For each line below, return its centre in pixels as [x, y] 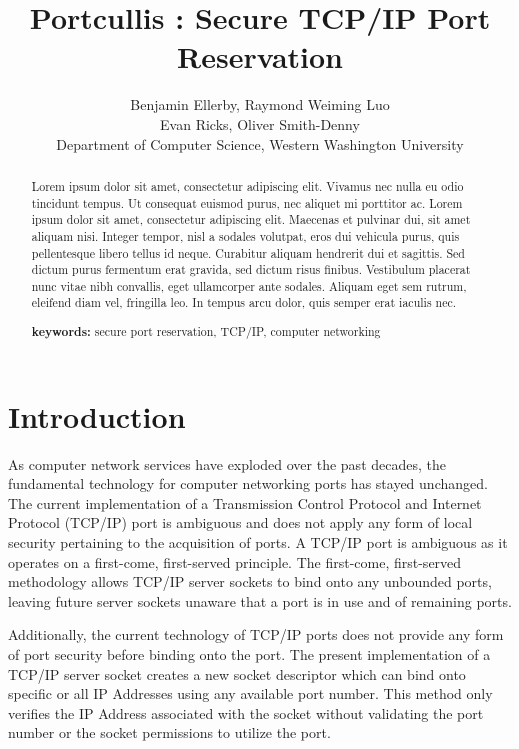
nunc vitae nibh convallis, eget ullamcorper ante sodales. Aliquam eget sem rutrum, [249, 285]
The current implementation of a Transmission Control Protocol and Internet [245, 502]
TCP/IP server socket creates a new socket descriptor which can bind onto [237, 673]
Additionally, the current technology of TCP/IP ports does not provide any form [256, 634]
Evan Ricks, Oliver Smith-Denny [260, 123]
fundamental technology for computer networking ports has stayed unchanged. [248, 483]
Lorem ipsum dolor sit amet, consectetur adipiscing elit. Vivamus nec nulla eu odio [247, 185]
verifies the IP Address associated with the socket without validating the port [246, 712]
